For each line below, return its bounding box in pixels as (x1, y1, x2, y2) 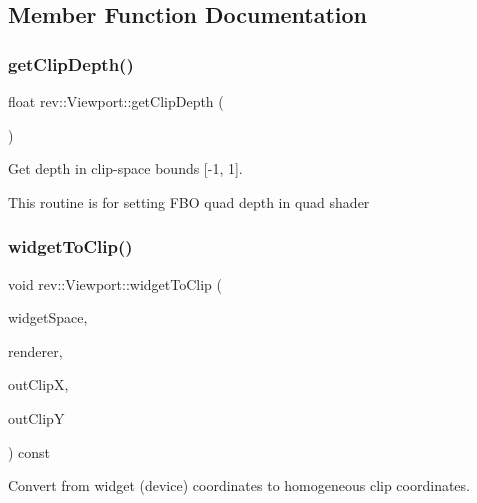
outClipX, (8, 374, 69, 395)
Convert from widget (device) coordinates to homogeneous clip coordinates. (8, 475, 470, 496)
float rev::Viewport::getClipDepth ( (8, 91, 224, 111)
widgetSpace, (8, 307, 88, 328)
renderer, (8, 340, 63, 361)
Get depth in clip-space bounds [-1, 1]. (8, 158, 243, 179)
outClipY (8, 407, 65, 428)
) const (8, 441, 51, 462)
